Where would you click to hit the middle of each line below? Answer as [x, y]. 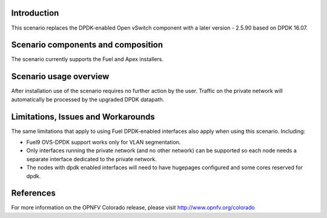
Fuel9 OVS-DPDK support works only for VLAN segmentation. [104, 143]
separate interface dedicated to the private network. [91, 159]
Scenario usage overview [60, 76]
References [33, 193]
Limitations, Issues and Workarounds [83, 117]
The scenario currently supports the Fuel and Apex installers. [87, 59]
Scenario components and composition [87, 45]
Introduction [35, 13]
